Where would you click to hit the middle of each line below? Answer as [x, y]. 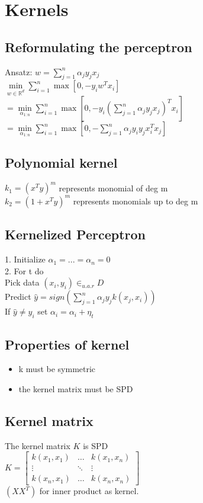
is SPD [96, 445]
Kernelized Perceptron [75, 234]
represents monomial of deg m [113, 188]
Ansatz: [19, 71]
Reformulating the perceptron [99, 47]
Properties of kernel [67, 344]
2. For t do [24, 270]
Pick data [22, 282]
